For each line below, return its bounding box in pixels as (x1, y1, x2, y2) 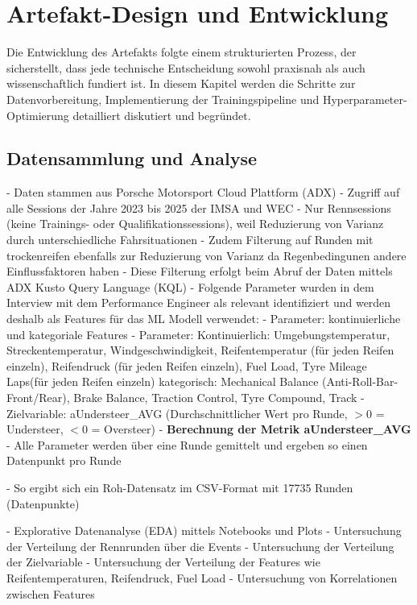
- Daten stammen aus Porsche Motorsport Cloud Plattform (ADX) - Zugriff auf (6, 184, 400, 201)
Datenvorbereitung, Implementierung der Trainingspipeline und (6, 90, 320, 107)
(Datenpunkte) (6, 495, 80, 512)
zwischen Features (6, 585, 95, 602)
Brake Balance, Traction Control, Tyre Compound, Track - (73, 389, 365, 406)
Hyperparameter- (322, 90, 407, 107)
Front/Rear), (6, 389, 70, 406)
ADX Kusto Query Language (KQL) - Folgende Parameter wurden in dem (6, 278, 374, 295)
